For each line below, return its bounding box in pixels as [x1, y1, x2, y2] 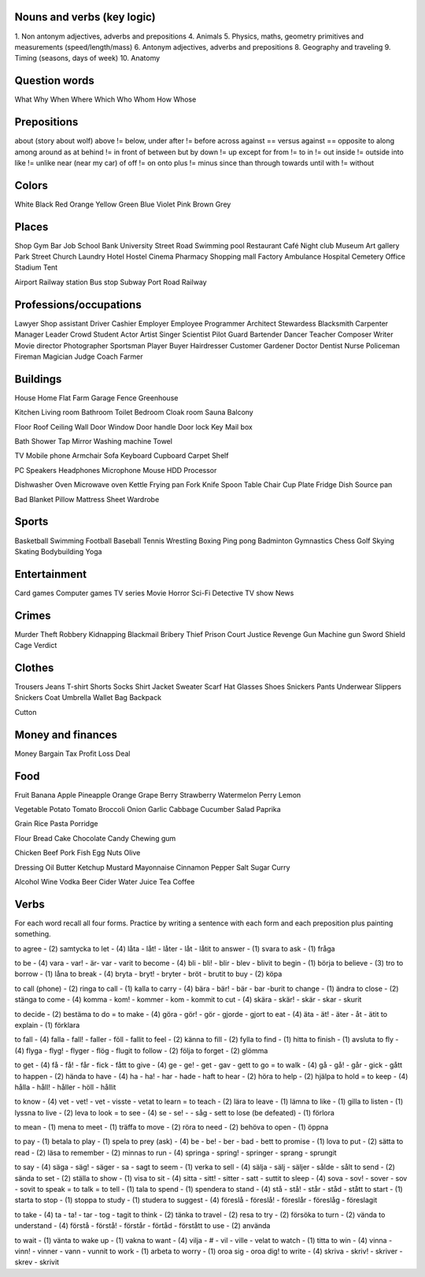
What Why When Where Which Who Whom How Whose [14, 95, 197, 104]
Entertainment [14, 568, 87, 581]
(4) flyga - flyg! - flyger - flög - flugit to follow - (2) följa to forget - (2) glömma [14, 1045, 268, 1055]
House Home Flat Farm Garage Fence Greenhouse [14, 393, 179, 402]
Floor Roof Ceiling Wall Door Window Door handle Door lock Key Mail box [14, 422, 253, 431]
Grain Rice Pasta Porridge [14, 819, 98, 828]
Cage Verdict [14, 641, 57, 650]
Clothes [14, 661, 54, 674]
